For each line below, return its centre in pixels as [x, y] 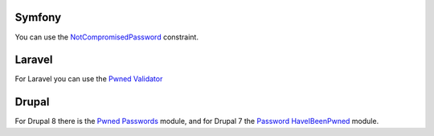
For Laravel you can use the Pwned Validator [89, 79]
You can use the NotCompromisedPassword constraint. [106, 37]
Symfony [38, 17]
